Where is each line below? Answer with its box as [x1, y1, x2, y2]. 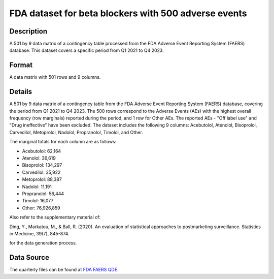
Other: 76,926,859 [22, 205, 60, 211]
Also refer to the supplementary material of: [9, 214, 101, 221]
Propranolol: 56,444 [22, 191, 64, 197]
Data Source [9, 253, 49, 262]
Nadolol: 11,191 [22, 183, 52, 190]
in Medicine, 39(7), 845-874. [9, 230, 70, 236]
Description [9, 27, 48, 36]
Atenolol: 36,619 [22, 155, 56, 161]
